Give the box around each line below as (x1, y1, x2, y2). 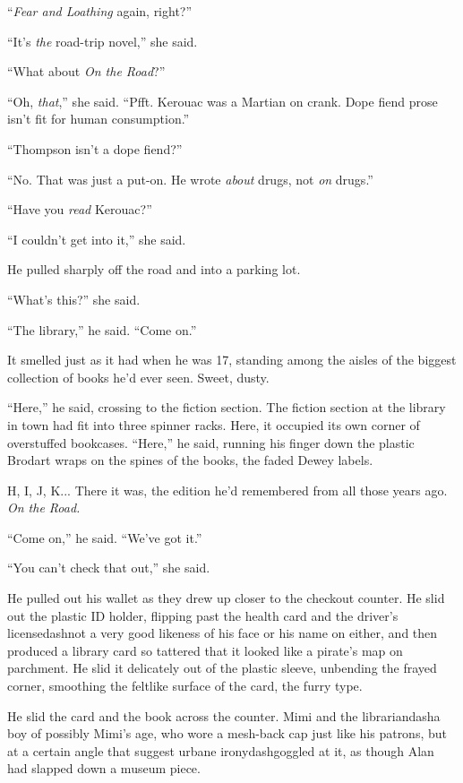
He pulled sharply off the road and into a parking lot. (7, 260, 301, 279)
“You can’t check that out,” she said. (7, 558, 210, 577)
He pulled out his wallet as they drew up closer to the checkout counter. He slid (7, 589, 445, 607)
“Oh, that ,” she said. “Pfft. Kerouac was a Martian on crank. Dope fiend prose (7, 91, 438, 110)
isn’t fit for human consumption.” (7, 109, 190, 128)
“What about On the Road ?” (7, 62, 166, 81)
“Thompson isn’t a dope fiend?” (7, 139, 183, 158)
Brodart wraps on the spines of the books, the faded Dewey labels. (7, 451, 373, 469)
